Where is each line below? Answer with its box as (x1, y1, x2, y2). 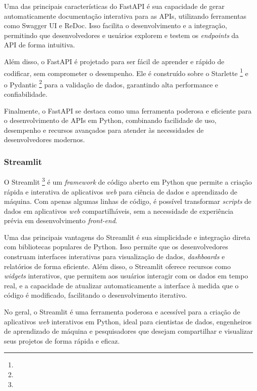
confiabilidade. (4, 89, 47, 99)
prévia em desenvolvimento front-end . (4, 215, 118, 226)
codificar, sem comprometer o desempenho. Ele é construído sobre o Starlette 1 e (4, 66, 249, 78)
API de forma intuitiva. (4, 39, 75, 50)
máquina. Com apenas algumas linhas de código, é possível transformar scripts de (4, 196, 252, 206)
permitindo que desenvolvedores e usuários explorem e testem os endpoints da (4, 30, 239, 40)
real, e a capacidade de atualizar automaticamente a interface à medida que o (4, 280, 239, 290)
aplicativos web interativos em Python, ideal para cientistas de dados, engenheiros (4, 316, 252, 326)
